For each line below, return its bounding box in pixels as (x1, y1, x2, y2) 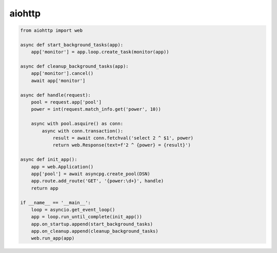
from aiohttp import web (20, 28, 83, 33)
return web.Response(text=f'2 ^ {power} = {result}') (52, 142, 191, 148)
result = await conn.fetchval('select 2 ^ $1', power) (52, 135, 194, 141)
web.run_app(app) (31, 236, 75, 241)
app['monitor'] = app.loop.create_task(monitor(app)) (31, 49, 169, 55)
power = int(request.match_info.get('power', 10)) (31, 107, 161, 112)
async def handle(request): (20, 92, 91, 98)
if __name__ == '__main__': (20, 200, 91, 205)
